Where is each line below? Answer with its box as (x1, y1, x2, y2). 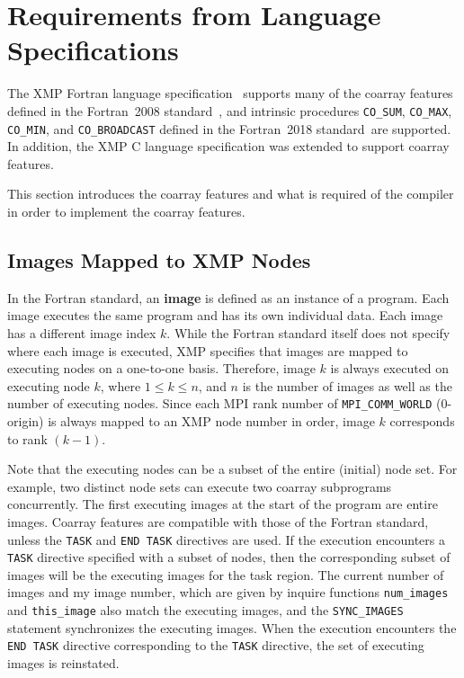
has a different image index (7, 323, 156, 342)
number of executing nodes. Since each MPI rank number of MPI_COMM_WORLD (7, 394, 433, 413)
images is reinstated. (7, 654, 120, 673)
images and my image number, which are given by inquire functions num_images (7, 583, 449, 602)
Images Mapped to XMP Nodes (7, 245, 311, 273)
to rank (7, 429, 48, 448)
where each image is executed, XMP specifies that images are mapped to (7, 341, 408, 360)
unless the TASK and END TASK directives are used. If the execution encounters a (7, 530, 445, 549)
